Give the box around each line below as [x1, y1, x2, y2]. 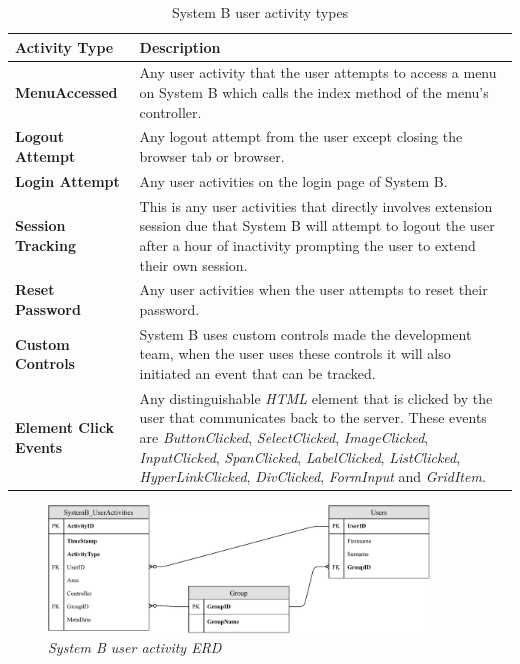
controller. [139, 101, 202, 122]
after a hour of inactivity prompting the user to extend [139, 234, 476, 255]
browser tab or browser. [139, 146, 285, 167]
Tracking [15, 234, 76, 255]
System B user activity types [171, 2, 349, 22]
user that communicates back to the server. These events [139, 407, 487, 428]
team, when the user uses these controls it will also [139, 343, 451, 364]
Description [139, 36, 221, 57]
